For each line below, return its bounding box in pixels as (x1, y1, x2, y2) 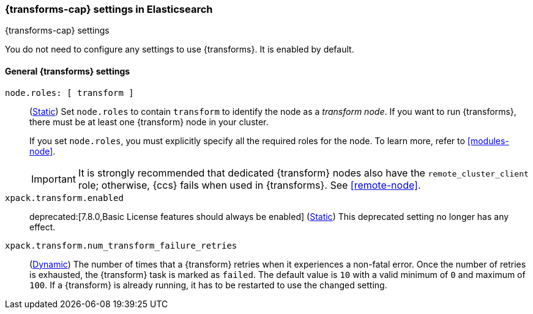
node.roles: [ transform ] (5, 87, 134, 98)
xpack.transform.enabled (5, 192, 124, 203)
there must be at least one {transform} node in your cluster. (29, 116, 269, 127)
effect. (29, 221, 56, 232)
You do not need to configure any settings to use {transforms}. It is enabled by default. (5, 44, 354, 55)
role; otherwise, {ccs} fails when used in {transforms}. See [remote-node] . (78, 178, 421, 191)
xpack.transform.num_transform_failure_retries (5, 240, 237, 250)
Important (31, 172, 76, 185)
